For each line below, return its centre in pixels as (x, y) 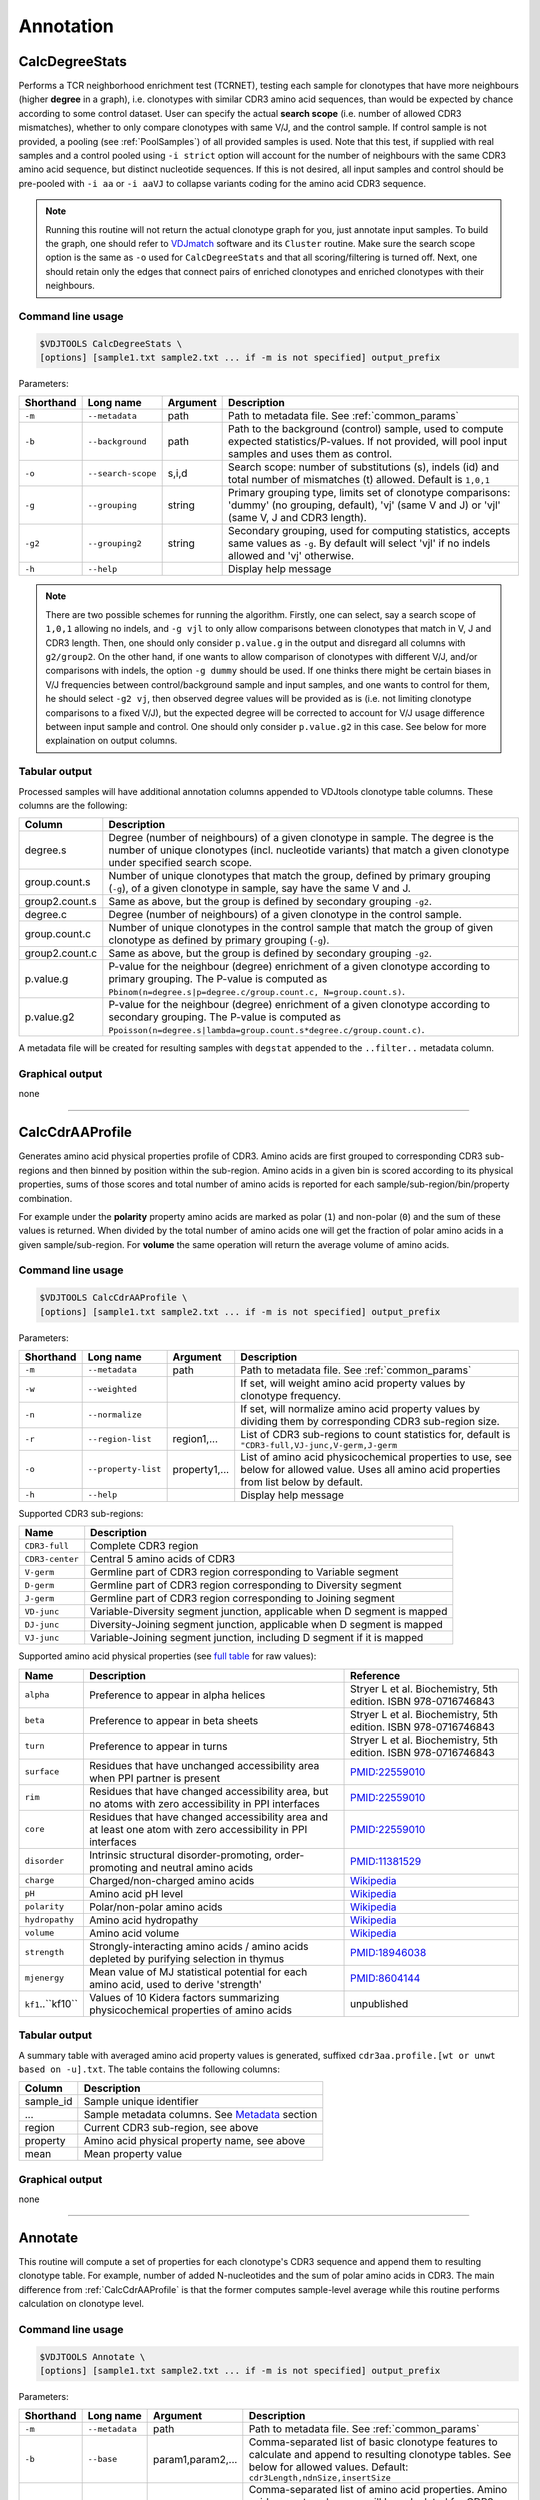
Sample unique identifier (141, 2102)
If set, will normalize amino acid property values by (360, 1408)
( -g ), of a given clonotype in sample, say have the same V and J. (260, 888)
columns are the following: (73, 805)
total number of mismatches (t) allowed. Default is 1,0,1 (359, 480)
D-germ (39, 1585)
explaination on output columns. (111, 741)
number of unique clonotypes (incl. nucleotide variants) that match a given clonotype (309, 850)
